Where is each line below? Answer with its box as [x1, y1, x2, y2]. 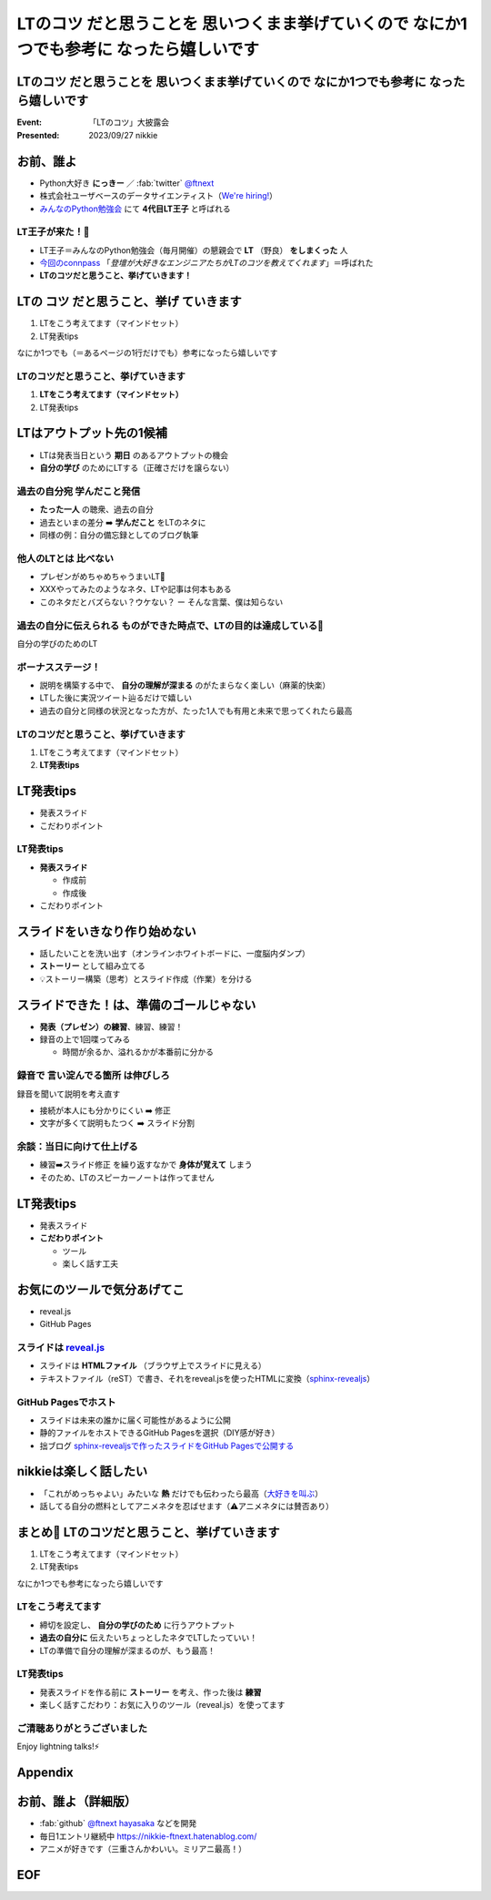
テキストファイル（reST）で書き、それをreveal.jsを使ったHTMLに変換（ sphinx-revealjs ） [39, 1373, 376, 1384]
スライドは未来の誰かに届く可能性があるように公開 [39, 1415, 231, 1425]
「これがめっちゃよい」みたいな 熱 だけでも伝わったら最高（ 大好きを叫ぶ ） [39, 1487, 323, 1498]
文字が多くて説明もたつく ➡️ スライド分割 [39, 1118, 195, 1129]
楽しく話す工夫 [62, 1258, 118, 1269]
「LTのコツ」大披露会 [88, 117, 170, 128]
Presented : [16, 129, 60, 140]
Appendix [16, 1765, 74, 1781]
